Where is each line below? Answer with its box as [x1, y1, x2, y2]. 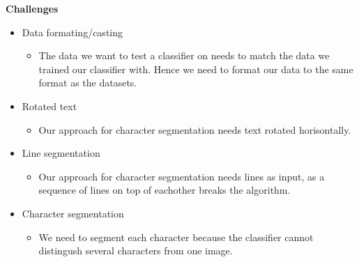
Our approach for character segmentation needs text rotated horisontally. [38, 122, 351, 137]
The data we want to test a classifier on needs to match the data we [38, 48, 330, 63]
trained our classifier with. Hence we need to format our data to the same [38, 61, 353, 76]
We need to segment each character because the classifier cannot [38, 229, 314, 244]
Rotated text [22, 98, 77, 113]
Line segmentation [22, 146, 100, 160]
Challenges [6, 1, 59, 15]
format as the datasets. [38, 75, 137, 90]
